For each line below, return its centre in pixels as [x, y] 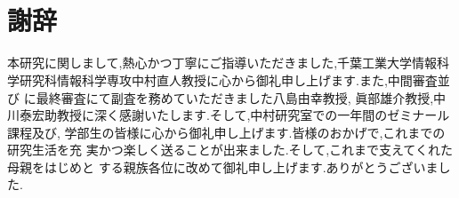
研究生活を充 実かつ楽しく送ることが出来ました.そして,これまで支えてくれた [230, 150]
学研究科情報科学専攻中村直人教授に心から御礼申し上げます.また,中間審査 [222, 79]
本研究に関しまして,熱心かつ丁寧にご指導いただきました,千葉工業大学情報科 [229, 63]
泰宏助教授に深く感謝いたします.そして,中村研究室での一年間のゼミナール [234, 115]
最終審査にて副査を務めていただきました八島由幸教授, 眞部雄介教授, [235, 97]
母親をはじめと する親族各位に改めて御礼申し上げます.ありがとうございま [223, 166]
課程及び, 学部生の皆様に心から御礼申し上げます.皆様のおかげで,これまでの [226, 132]
